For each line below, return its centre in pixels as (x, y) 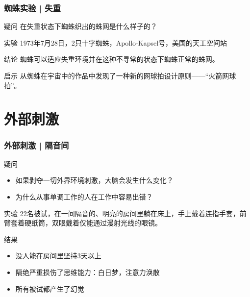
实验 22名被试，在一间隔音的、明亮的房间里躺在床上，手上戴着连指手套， (122, 213)
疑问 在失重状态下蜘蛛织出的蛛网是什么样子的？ (81, 26)
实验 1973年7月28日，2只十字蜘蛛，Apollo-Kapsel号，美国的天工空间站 (116, 42)
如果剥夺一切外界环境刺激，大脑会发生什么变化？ (94, 180)
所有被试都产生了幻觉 (50, 288)
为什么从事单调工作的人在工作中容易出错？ (84, 196)
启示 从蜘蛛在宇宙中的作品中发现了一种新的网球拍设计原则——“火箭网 (117, 75)
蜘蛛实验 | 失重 (32, 8)
